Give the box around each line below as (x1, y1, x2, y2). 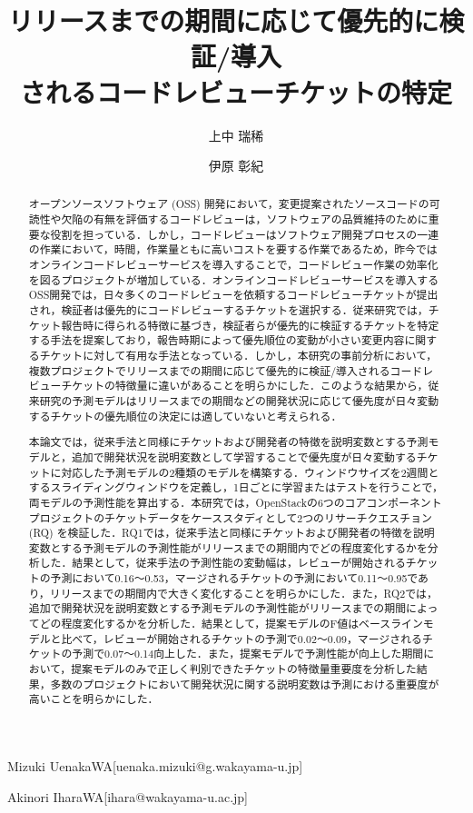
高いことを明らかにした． (28, 691, 159, 707)
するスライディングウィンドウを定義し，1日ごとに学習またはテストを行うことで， (28, 480, 443, 495)
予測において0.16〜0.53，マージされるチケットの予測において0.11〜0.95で (50, 570, 419, 586)
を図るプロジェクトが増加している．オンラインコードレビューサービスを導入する (28, 272, 439, 287)
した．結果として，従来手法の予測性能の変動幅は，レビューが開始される (39, 555, 406, 570)
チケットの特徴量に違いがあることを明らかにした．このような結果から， (61, 378, 429, 393)
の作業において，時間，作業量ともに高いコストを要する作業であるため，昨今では (28, 242, 438, 257)
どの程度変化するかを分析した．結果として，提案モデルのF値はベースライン (39, 616, 423, 631)
